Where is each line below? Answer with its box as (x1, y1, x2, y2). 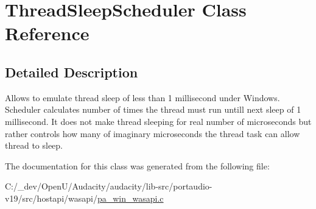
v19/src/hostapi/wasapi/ (5, 191, 97, 204)
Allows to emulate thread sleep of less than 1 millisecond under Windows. (5, 91, 280, 104)
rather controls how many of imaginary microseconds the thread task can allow (5, 127, 300, 140)
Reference (5, 21, 90, 46)
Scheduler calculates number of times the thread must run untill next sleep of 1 (5, 103, 301, 116)
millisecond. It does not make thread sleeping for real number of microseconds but (5, 115, 312, 127)
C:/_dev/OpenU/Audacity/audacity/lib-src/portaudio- (5, 180, 212, 193)
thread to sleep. (5, 139, 63, 152)
